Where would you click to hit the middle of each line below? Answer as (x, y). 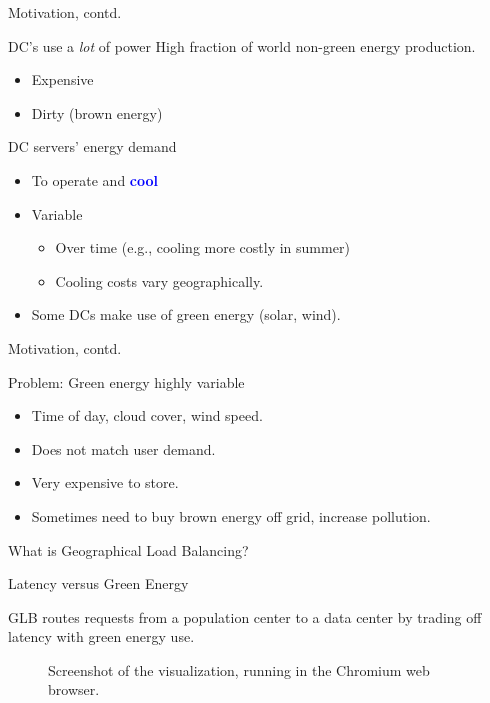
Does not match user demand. (123, 448)
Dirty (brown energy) (97, 112)
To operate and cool (95, 179)
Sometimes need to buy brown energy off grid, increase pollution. (231, 515)
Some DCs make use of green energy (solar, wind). (186, 314)
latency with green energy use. (101, 636)
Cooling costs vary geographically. (159, 280)
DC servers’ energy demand (92, 146)
